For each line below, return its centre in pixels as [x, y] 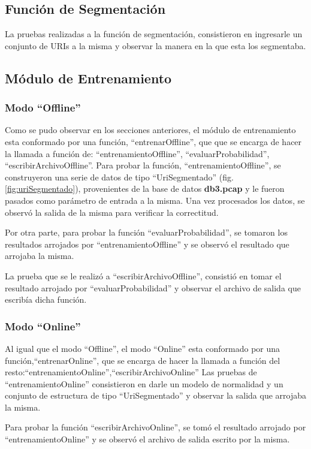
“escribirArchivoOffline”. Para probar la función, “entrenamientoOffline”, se [143, 165]
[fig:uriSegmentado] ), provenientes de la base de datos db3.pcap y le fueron [145, 189]
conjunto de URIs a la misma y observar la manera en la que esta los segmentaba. [155, 45]
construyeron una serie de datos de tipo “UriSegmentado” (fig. [119, 177]
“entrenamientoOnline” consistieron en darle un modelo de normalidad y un [144, 383]
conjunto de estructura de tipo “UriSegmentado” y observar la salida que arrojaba [155, 395]
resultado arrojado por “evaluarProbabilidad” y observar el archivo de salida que [153, 287]
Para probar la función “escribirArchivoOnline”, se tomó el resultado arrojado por [155, 427]
